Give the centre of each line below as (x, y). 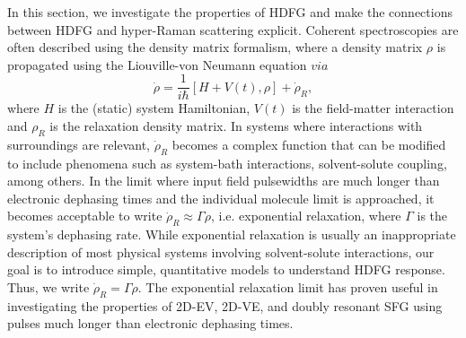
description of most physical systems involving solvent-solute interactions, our (221, 251)
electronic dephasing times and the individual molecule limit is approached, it (221, 198)
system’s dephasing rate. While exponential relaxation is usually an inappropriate (232, 234)
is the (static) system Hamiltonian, (154, 108)
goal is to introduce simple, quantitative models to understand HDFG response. (226, 269)
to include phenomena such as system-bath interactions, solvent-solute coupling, (227, 163)
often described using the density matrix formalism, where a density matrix (215, 47)
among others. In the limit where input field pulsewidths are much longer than (224, 181)
